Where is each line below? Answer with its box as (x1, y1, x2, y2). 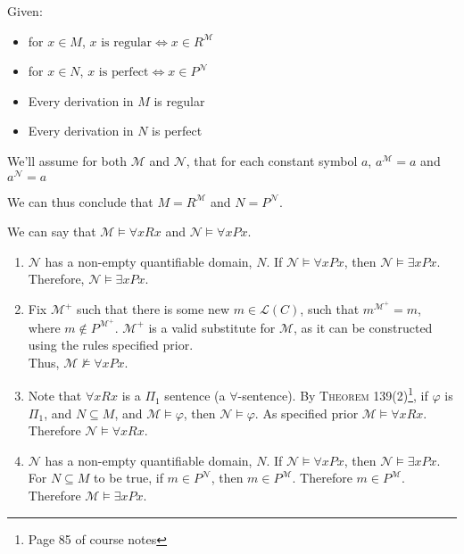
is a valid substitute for (148, 318, 276, 336)
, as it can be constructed (294, 318, 433, 336)
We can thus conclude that (7, 192, 153, 211)
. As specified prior (254, 403, 359, 422)
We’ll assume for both (7, 151, 127, 170)
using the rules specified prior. (28, 335, 194, 354)
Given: (7, 2, 43, 20)
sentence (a (164, 386, 226, 405)
